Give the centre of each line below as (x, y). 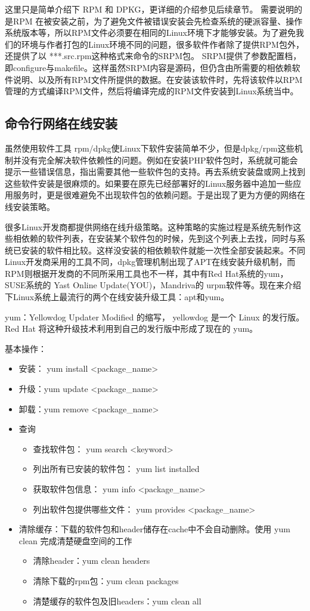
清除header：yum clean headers (92, 561)
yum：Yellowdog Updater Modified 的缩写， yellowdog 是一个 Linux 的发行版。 (155, 317)
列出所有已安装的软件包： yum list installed (116, 469)
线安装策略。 (30, 206)
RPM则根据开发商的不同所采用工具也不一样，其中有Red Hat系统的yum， (147, 273)
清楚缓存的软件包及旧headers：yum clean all (117, 601)
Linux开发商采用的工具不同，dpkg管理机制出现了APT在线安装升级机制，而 (150, 262)
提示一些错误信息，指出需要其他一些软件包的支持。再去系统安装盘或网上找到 (155, 172)
